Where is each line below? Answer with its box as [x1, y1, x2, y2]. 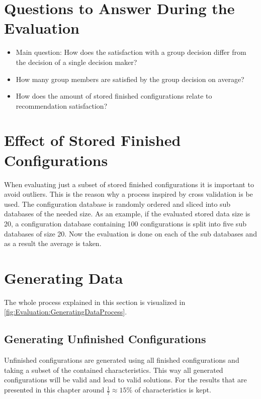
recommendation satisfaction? [16, 100, 108, 111]
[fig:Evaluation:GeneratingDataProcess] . [4, 306, 127, 317]
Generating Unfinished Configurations [4, 331, 206, 347]
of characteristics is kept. [134, 384, 211, 395]
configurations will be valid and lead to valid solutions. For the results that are [4, 374, 247, 385]
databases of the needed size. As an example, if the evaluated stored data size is [4, 208, 250, 219]
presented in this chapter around [4, 384, 105, 395]
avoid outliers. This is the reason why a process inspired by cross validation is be [4, 189, 253, 199]
